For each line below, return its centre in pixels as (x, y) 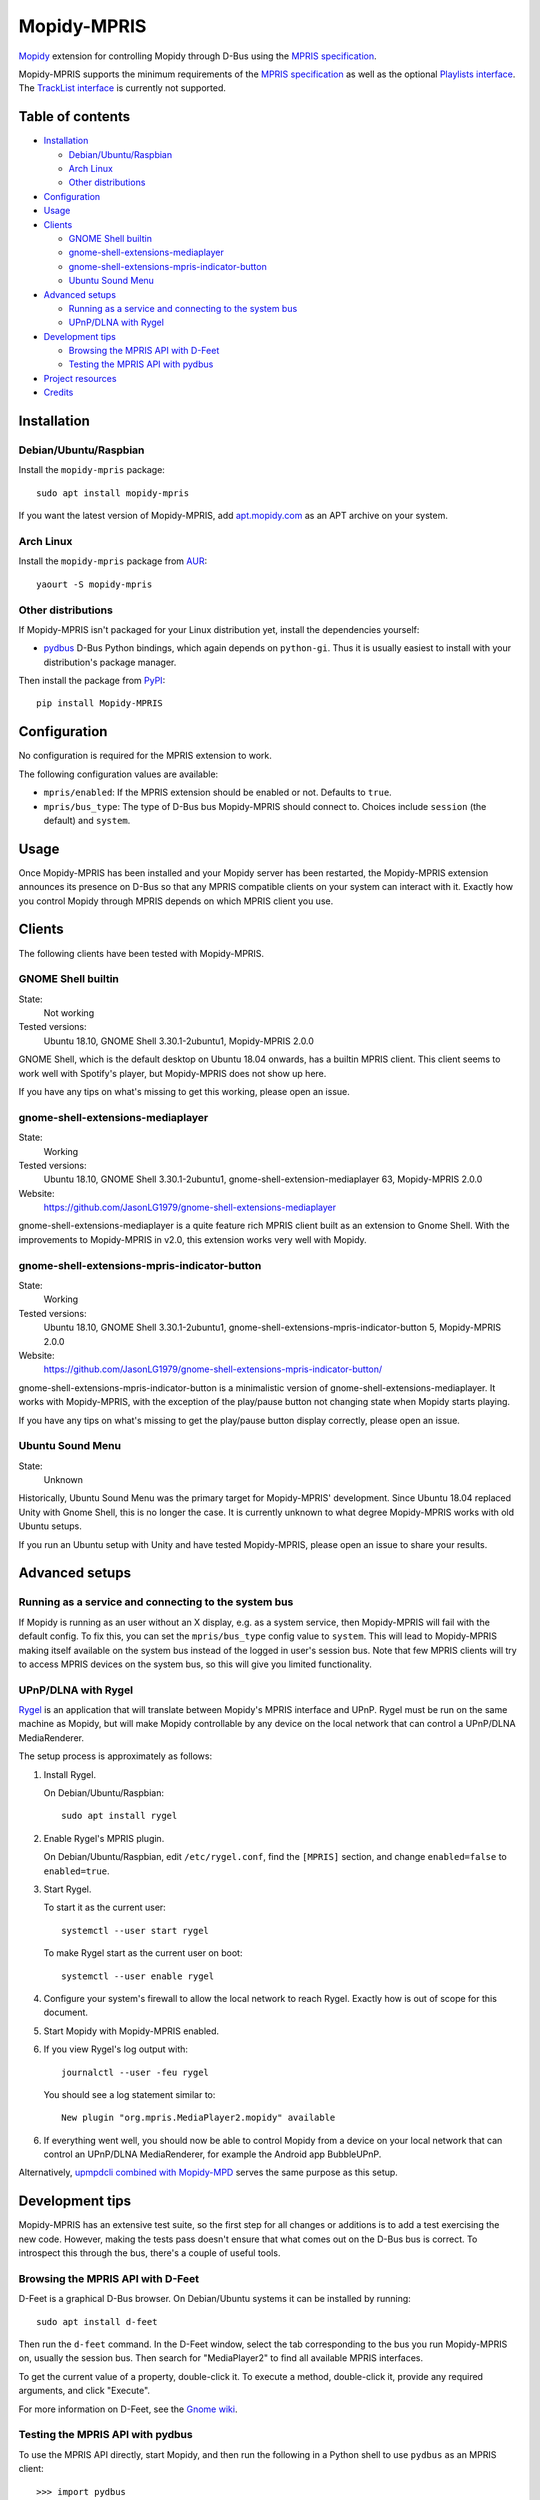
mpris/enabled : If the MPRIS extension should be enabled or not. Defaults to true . (217, 792)
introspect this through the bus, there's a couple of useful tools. (149, 2253)
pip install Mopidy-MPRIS (100, 703)
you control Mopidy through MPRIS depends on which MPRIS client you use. (176, 901)
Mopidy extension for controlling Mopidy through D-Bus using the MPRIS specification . (197, 56)
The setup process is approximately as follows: (115, 1756)
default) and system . (87, 820)
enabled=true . (76, 1871)
